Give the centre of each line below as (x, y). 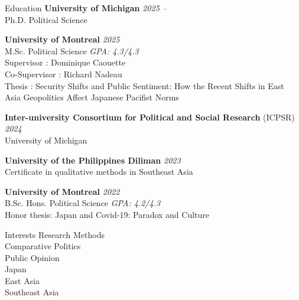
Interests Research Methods (55, 234)
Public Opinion (32, 257)
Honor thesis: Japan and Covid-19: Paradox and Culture (107, 214)
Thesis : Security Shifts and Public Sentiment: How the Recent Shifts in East (144, 85)
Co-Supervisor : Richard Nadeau (64, 74)
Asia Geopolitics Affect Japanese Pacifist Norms (92, 97)
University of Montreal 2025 (62, 39)
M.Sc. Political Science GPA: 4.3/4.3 (72, 50)
